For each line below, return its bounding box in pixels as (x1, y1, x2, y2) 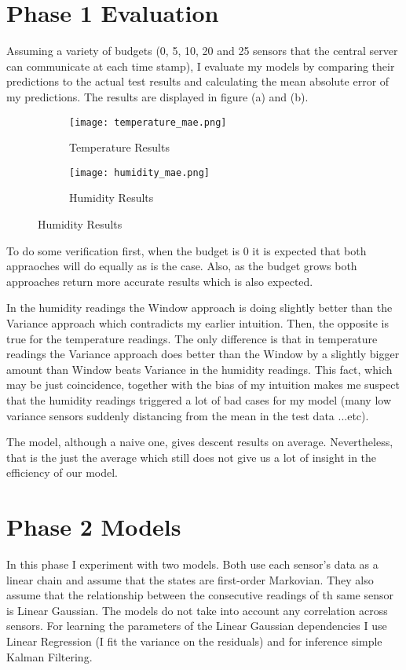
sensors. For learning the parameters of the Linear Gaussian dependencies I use (6, 617, 387, 634)
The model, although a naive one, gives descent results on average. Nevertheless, (6, 434, 393, 450)
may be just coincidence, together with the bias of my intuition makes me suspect (6, 376, 400, 393)
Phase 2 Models (6, 511, 181, 543)
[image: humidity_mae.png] (69, 167, 210, 178)
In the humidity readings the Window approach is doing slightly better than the (6, 299, 393, 316)
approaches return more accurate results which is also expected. (6, 273, 313, 289)
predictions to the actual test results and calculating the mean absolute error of (6, 73, 390, 90)
